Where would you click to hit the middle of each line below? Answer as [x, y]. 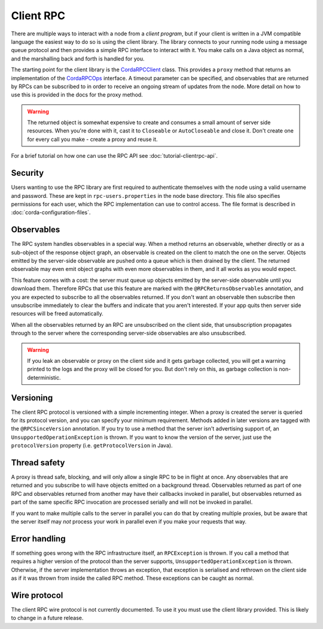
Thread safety [38, 463]
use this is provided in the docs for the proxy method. [77, 95]
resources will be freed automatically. [57, 314]
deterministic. [44, 377]
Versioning [32, 398]
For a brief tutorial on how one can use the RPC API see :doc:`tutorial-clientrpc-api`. [115, 156]
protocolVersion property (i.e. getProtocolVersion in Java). [92, 446]
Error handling [38, 539]
